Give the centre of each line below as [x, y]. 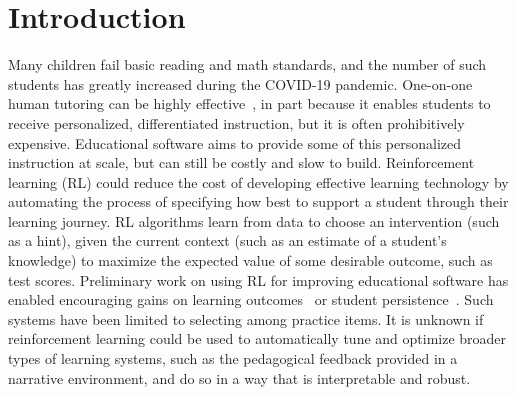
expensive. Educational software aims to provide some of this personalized [235, 142]
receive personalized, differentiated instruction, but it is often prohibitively [236, 122]
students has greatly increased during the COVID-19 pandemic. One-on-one [240, 83]
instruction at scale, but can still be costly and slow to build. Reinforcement [241, 162]
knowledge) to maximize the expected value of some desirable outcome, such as [250, 260]
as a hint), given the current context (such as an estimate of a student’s [227, 240]
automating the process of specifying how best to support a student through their [258, 201]
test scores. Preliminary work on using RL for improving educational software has [258, 279]
